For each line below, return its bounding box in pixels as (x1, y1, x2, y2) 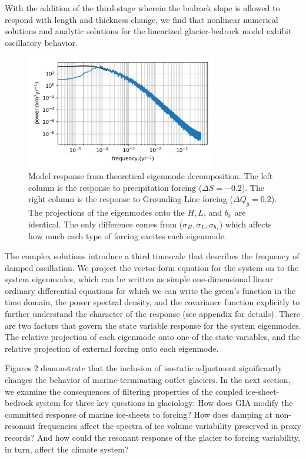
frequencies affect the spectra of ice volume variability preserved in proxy (38, 420, 301, 432)
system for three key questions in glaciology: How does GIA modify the (35, 397, 293, 409)
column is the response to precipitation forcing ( (28, 181, 202, 193)
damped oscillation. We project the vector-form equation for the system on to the (5, 261, 299, 273)
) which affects (219, 217, 272, 230)
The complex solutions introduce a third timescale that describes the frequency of (5, 250, 300, 262)
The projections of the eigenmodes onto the (28, 206, 185, 219)
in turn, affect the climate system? (5, 443, 129, 455)
